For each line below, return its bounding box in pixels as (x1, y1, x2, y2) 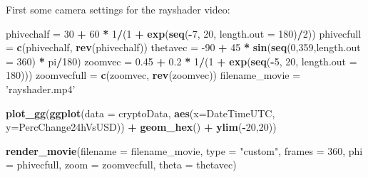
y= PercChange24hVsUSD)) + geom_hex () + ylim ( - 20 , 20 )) (6, 119, 277, 134)
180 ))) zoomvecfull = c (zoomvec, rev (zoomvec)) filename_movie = (6, 68, 301, 82)
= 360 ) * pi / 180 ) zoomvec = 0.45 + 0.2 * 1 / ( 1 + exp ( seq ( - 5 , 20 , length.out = (6, 53, 357, 68)
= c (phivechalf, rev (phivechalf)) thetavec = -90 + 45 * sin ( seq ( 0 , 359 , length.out (6, 40, 361, 55)
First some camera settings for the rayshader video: (6, 2, 230, 16)
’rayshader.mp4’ (6, 81, 76, 96)
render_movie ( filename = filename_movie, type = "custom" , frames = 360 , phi (6, 143, 363, 158)
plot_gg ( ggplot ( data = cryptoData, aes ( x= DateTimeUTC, (6, 105, 275, 120)
